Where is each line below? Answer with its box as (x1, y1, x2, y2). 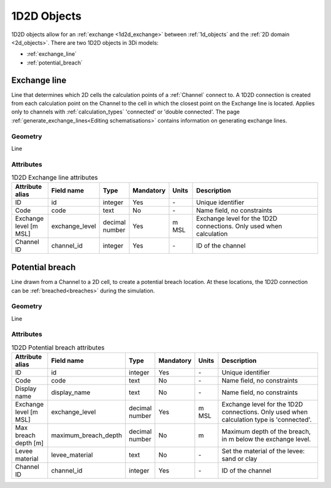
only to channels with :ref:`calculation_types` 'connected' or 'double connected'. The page (11, 108, 240, 116)
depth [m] (15, 439, 44, 448)
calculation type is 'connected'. (221, 416, 312, 424)
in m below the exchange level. (221, 435, 311, 444)
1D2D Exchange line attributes (11, 173, 98, 182)
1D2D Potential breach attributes (11, 343, 105, 352)
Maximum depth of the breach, (221, 427, 311, 436)
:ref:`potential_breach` (26, 59, 83, 66)
